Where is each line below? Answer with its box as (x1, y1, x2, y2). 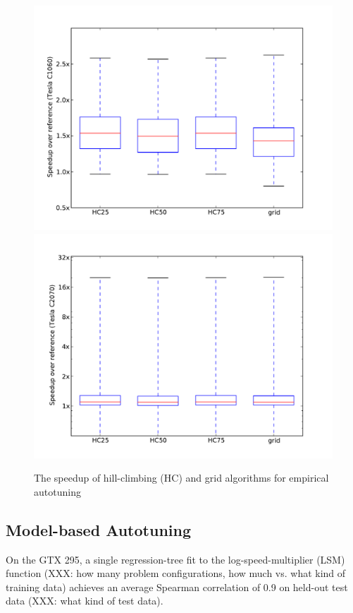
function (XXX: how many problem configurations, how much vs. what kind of (6, 566, 346, 581)
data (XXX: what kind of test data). (6, 593, 163, 608)
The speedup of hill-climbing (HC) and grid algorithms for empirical (34, 470, 329, 485)
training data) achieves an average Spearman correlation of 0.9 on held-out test (6, 579, 348, 594)
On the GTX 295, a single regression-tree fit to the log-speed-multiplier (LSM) (6, 552, 345, 566)
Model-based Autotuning (6, 518, 192, 540)
